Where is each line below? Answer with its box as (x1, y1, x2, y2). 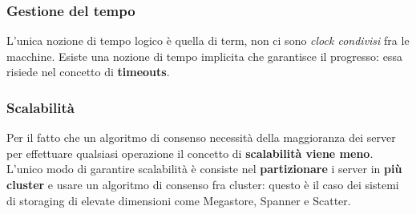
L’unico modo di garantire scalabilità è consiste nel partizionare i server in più (6, 160, 402, 177)
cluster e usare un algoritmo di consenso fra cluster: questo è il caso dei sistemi (6, 176, 399, 192)
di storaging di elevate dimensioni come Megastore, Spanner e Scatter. (6, 192, 351, 208)
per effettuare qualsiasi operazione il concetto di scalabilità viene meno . (6, 144, 374, 161)
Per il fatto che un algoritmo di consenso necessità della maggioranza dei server (6, 129, 396, 146)
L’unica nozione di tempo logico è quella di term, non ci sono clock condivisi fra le (6, 32, 410, 49)
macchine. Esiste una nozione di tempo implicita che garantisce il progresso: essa (6, 47, 402, 64)
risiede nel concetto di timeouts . (6, 63, 170, 80)
